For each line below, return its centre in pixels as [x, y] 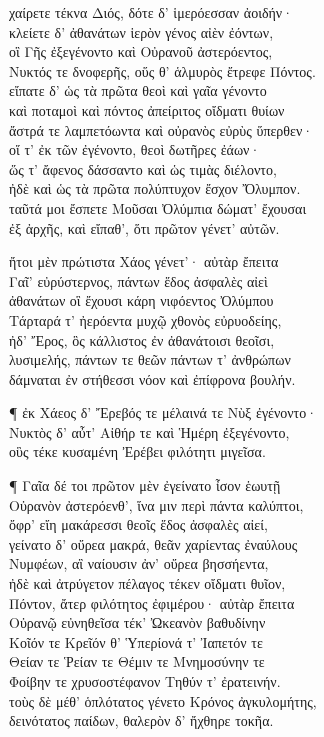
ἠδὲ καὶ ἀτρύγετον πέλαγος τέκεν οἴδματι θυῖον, [147, 583]
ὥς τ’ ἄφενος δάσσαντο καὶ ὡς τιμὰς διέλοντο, [143, 168]
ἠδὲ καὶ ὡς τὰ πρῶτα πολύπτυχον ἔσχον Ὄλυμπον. [155, 188]
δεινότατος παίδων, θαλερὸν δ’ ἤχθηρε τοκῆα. [141, 720]
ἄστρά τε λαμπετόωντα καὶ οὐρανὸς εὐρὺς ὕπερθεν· [161, 129]
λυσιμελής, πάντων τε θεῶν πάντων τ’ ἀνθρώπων [150, 359]
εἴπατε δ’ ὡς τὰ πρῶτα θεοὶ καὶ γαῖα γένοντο [138, 90]
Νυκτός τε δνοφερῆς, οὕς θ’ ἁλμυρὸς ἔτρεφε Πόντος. [162, 70]
